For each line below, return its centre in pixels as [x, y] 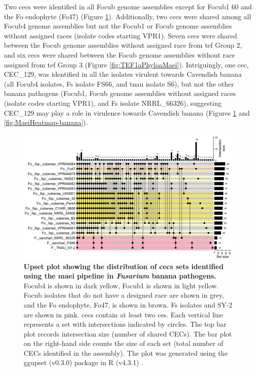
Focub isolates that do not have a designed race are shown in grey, [124, 295]
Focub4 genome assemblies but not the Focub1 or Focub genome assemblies [118, 26]
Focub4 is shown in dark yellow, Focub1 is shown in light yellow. [121, 285]
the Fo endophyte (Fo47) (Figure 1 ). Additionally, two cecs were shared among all [128, 16]
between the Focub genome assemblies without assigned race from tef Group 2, [123, 45]
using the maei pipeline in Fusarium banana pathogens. [120, 276]
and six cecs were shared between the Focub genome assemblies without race [120, 54]
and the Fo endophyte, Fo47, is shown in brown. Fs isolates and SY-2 [128, 304]
